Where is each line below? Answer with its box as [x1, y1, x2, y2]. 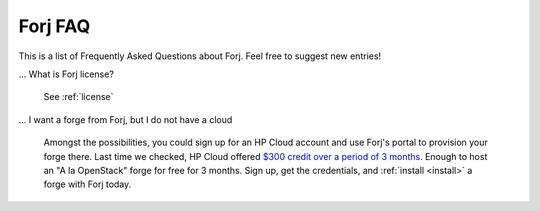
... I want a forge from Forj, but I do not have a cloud [18, 113, 233, 125]
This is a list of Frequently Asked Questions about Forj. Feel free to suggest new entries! [18, 50, 382, 62]
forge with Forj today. [43, 178, 132, 190]
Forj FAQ [18, 15, 91, 37]
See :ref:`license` [43, 91, 114, 103]
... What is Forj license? [18, 68, 115, 80]
